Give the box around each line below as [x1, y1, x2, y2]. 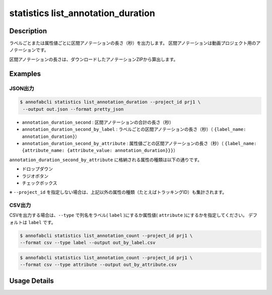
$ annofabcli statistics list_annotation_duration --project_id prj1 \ [20, 99, 201, 105]
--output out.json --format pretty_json [23, 106, 124, 112]
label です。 [28, 219, 56, 225]
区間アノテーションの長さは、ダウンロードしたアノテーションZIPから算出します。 [9, 56, 178, 62]
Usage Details [9, 276, 54, 285]
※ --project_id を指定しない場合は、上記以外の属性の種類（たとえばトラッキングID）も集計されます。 [9, 189, 227, 195]
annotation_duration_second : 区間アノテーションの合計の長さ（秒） [22, 119, 174, 125]
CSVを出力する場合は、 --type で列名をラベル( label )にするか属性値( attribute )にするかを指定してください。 [9, 212, 248, 218]
